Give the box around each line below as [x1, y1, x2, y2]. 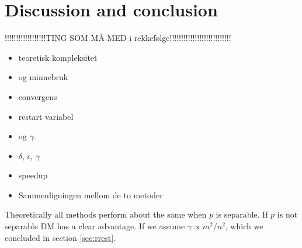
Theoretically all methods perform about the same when [5, 208, 207, 221]
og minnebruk [18, 71, 68, 83]
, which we [225, 220, 263, 232]
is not [277, 208, 298, 221]
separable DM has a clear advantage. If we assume [5, 220, 185, 232]
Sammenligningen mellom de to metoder [18, 188, 163, 201]
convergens [18, 90, 57, 102]
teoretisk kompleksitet [18, 51, 98, 63]
